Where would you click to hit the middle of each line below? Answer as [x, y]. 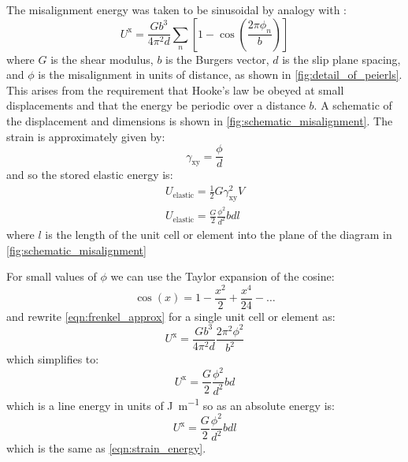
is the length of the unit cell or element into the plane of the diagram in [219, 234]
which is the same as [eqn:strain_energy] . [106, 448]
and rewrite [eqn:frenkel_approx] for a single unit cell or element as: [171, 316]
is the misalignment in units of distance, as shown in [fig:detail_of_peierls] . [220, 75]
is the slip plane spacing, [341, 59]
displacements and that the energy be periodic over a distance [156, 105]
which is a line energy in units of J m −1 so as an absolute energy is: [171, 404]
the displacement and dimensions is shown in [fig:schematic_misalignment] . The [200, 120]
